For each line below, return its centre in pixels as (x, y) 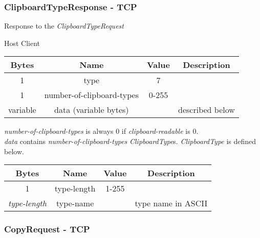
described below (207, 110)
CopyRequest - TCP (47, 229)
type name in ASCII (171, 203)
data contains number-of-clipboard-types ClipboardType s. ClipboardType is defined (130, 141)
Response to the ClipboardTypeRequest (64, 26)
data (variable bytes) (92, 110)
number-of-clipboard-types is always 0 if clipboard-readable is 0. (101, 131)
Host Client (22, 43)
